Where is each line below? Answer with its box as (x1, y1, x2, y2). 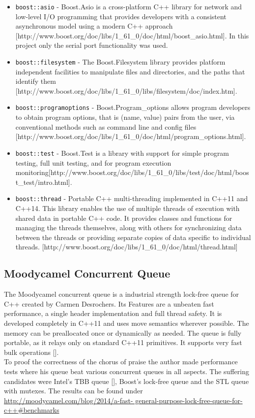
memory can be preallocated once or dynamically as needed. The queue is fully (4, 327, 242, 338)
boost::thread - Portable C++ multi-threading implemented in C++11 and (15, 193, 248, 204)
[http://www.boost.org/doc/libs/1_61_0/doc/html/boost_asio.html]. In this (15, 30, 249, 40)
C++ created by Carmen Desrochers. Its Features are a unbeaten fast (4, 298, 214, 309)
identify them (15, 76, 56, 86)
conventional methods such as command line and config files (15, 121, 197, 132)
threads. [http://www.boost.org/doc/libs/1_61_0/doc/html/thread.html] (15, 242, 238, 252)
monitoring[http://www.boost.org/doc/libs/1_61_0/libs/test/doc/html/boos (15, 167, 249, 177)
